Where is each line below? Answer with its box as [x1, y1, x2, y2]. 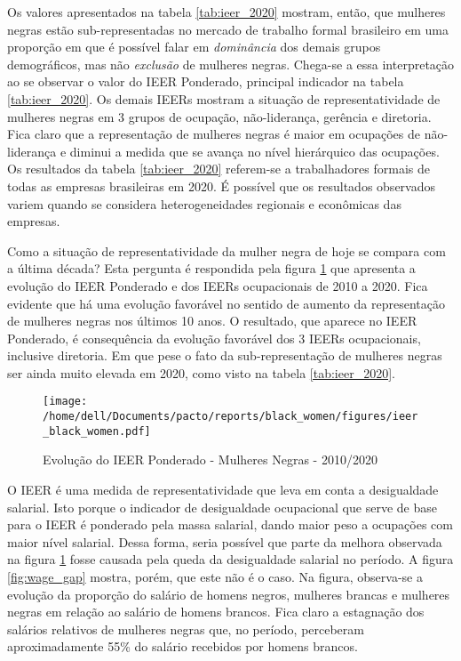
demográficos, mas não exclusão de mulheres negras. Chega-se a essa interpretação [7, 54, 455, 73]
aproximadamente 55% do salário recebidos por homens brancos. [7, 637, 358, 656]
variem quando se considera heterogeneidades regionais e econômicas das [7, 194, 401, 213]
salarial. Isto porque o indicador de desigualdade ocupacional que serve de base [7, 497, 437, 516]
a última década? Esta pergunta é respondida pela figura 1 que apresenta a [7, 259, 416, 278]
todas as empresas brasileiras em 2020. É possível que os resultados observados [7, 176, 435, 195]
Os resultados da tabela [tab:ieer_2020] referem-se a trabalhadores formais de [7, 159, 430, 178]
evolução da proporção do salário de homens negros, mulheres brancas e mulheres [7, 584, 450, 603]
